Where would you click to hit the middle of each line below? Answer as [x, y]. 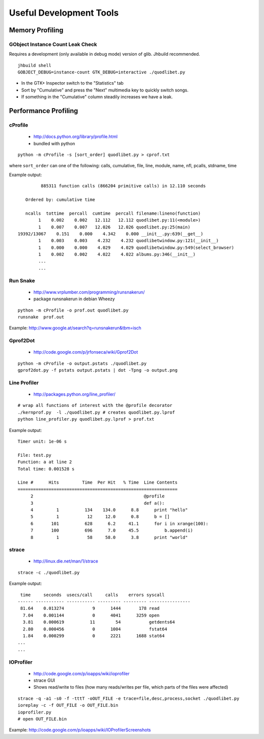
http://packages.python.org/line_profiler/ [75, 394]
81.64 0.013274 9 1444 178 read [90, 608]
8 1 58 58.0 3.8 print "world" [109, 537]
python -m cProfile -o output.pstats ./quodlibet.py [82, 363]
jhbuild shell [34, 65]
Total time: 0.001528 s [46, 469]
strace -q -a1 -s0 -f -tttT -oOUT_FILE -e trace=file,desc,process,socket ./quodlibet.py [129, 698]
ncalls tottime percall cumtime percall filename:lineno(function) [113, 213]
